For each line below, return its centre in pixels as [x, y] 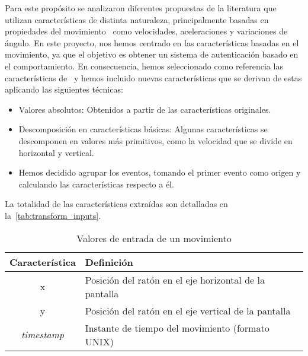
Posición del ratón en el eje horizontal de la [175, 279]
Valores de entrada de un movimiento [154, 238]
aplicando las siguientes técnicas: [64, 89]
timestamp [42, 334]
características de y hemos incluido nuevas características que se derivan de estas [153, 77]
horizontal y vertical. [56, 152]
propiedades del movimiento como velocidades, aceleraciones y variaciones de [146, 31]
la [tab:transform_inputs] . [53, 215]
